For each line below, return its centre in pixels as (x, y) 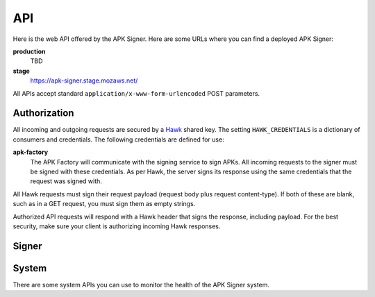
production (29, 51)
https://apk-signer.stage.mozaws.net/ (84, 80)
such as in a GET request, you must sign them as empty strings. (104, 204)
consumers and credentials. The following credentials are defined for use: (119, 139)
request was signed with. (66, 181)
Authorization (43, 113)
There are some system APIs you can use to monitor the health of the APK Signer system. (141, 285)
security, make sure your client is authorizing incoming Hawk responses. (117, 226)
